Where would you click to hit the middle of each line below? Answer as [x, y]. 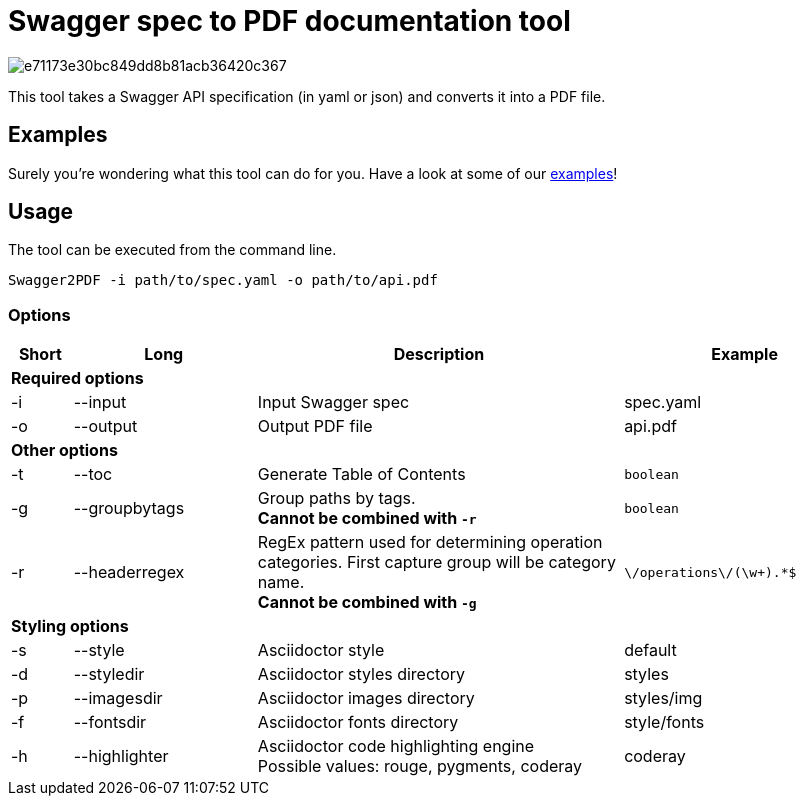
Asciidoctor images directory [366, 698]
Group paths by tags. [336, 498]
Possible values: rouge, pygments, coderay [420, 766]
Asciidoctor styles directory [361, 674]
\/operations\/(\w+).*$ [710, 572]
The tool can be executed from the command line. [172, 250]
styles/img [663, 698]
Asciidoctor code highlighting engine [396, 746]
